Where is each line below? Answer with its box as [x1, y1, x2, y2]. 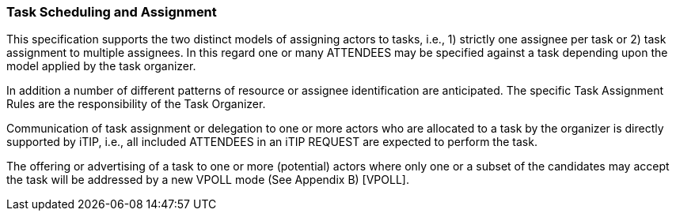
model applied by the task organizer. [6, 59, 196, 73]
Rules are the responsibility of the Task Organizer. [6, 97, 266, 111]
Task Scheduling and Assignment [6, 4, 217, 20]
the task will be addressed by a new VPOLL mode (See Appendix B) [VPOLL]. [6, 173, 409, 187]
